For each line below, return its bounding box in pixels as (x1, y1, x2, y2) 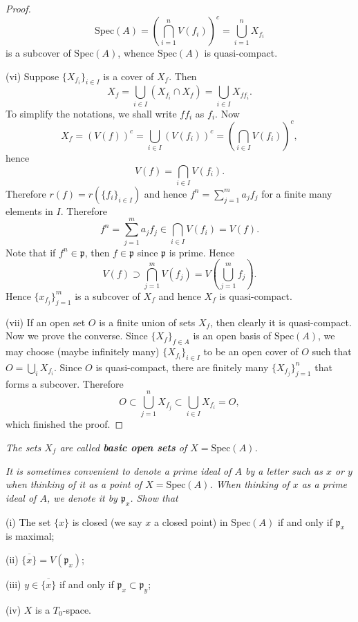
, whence (117, 46, 155, 60)
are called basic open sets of (59, 440, 187, 454)
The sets (6, 440, 41, 454)
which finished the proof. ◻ (6, 417, 124, 431)
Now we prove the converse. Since (6, 328, 148, 343)
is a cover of (103, 68, 154, 83)
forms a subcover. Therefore (6, 376, 124, 390)
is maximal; (6, 529, 55, 543)
